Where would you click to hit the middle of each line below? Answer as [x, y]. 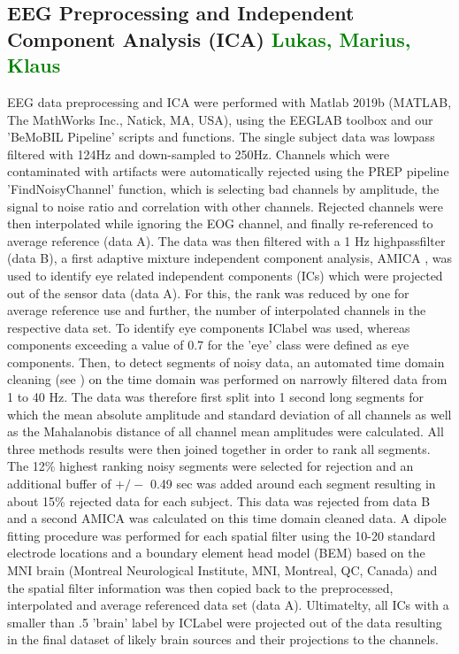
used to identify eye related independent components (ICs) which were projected [225, 275]
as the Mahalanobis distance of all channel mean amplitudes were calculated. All [226, 431]
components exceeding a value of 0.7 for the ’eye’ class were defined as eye [208, 345]
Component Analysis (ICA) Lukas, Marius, [209, 38]
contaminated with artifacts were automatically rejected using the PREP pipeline [228, 171]
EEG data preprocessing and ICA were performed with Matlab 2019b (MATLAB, [229, 101]
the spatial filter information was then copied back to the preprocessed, [200, 587]
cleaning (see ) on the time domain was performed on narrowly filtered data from [227, 379]
